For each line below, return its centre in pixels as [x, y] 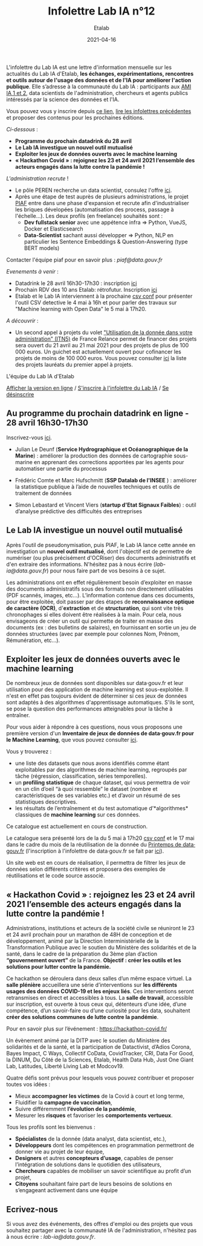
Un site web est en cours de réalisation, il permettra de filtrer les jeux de [96, 863]
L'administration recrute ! [37, 178]
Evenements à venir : [32, 271]
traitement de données [43, 493]
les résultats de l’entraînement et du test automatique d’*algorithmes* [101, 808]
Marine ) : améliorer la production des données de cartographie [94, 456]
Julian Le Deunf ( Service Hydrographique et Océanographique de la [101, 449]
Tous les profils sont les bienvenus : [51, 1127]
